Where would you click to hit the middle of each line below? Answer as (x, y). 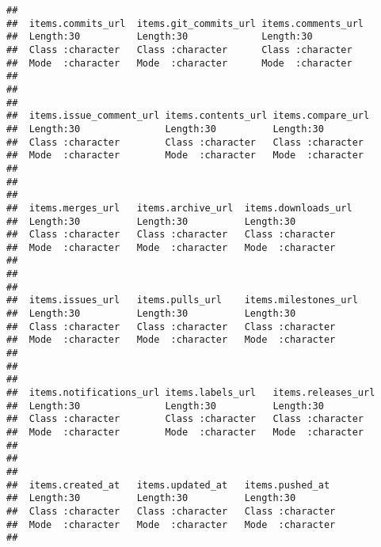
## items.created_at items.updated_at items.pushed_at (168, 485)
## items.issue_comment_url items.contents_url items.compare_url (188, 116)
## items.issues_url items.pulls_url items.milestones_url (182, 300)
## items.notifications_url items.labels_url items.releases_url (191, 393)
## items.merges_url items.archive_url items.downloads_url (179, 208)
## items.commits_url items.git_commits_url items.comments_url (185, 23)
